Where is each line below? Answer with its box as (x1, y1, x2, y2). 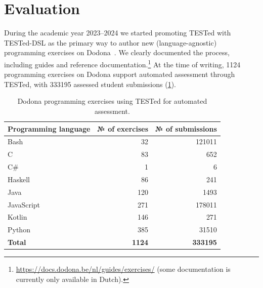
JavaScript (8, 199, 40, 210)
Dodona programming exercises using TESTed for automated (17, 96, 207, 106)
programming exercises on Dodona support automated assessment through (4, 69, 235, 79)
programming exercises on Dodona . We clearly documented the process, (4, 47, 230, 58)
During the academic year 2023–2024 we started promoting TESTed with (4, 27, 231, 38)
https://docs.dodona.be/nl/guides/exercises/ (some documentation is (16, 264, 231, 274)
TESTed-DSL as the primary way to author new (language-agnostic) (4, 37, 217, 48)
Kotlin (8, 212, 27, 222)
